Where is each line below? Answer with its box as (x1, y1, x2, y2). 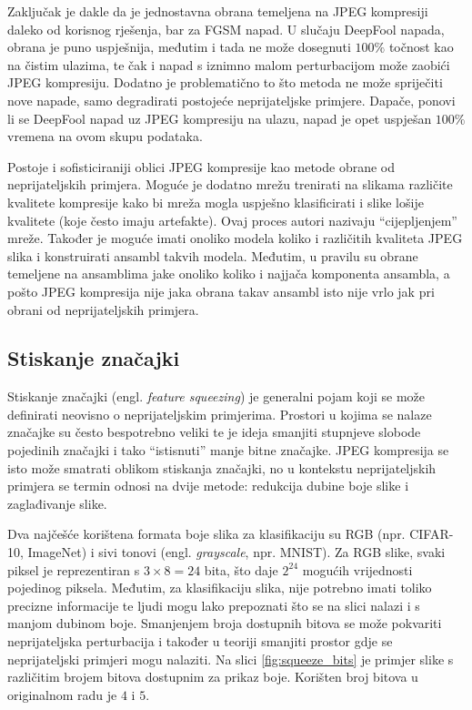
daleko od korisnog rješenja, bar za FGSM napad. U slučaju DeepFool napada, (7, 19, 445, 38)
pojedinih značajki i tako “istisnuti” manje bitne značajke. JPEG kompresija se (7, 441, 449, 460)
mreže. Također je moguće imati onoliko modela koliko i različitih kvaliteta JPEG (7, 228, 463, 248)
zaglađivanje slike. (7, 493, 107, 512)
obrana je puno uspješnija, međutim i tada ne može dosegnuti (7, 37, 351, 56)
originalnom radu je (7, 685, 117, 704)
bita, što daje (204, 560, 278, 579)
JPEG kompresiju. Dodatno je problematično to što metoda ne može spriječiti (7, 73, 443, 92)
